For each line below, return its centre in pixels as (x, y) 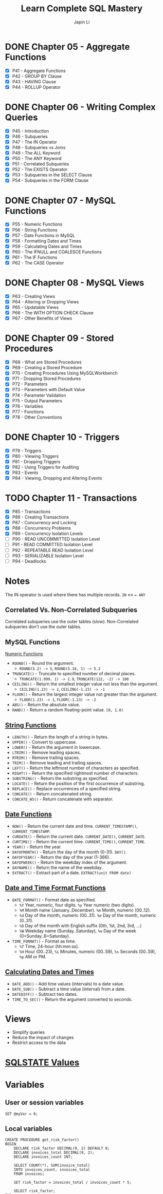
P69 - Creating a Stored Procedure (47, 368)
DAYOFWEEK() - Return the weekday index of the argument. (70, 862)
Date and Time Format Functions (55, 888)
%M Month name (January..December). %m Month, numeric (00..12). (85, 910)
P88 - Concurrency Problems (42, 528)
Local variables (29, 1129)
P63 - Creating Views (34, 296)
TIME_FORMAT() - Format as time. (44, 941)
